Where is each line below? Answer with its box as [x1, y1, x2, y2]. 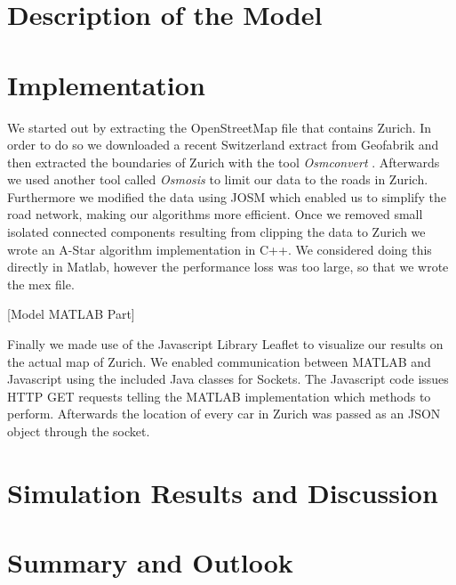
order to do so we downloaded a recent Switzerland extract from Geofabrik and [7, 135, 439, 154]
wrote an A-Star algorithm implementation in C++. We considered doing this [7, 240, 432, 258]
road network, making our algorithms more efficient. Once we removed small [7, 205, 423, 223]
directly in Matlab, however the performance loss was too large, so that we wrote [7, 257, 449, 276]
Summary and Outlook [7, 544, 293, 581]
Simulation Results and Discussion [7, 474, 438, 510]
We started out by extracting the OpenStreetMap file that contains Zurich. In [7, 118, 432, 136]
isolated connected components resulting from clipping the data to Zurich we [7, 223, 426, 241]
